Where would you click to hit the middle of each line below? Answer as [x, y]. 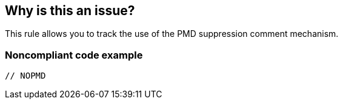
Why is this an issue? [70, 11]
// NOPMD [25, 76]
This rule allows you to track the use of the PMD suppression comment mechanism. [172, 34]
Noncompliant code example [74, 55]
